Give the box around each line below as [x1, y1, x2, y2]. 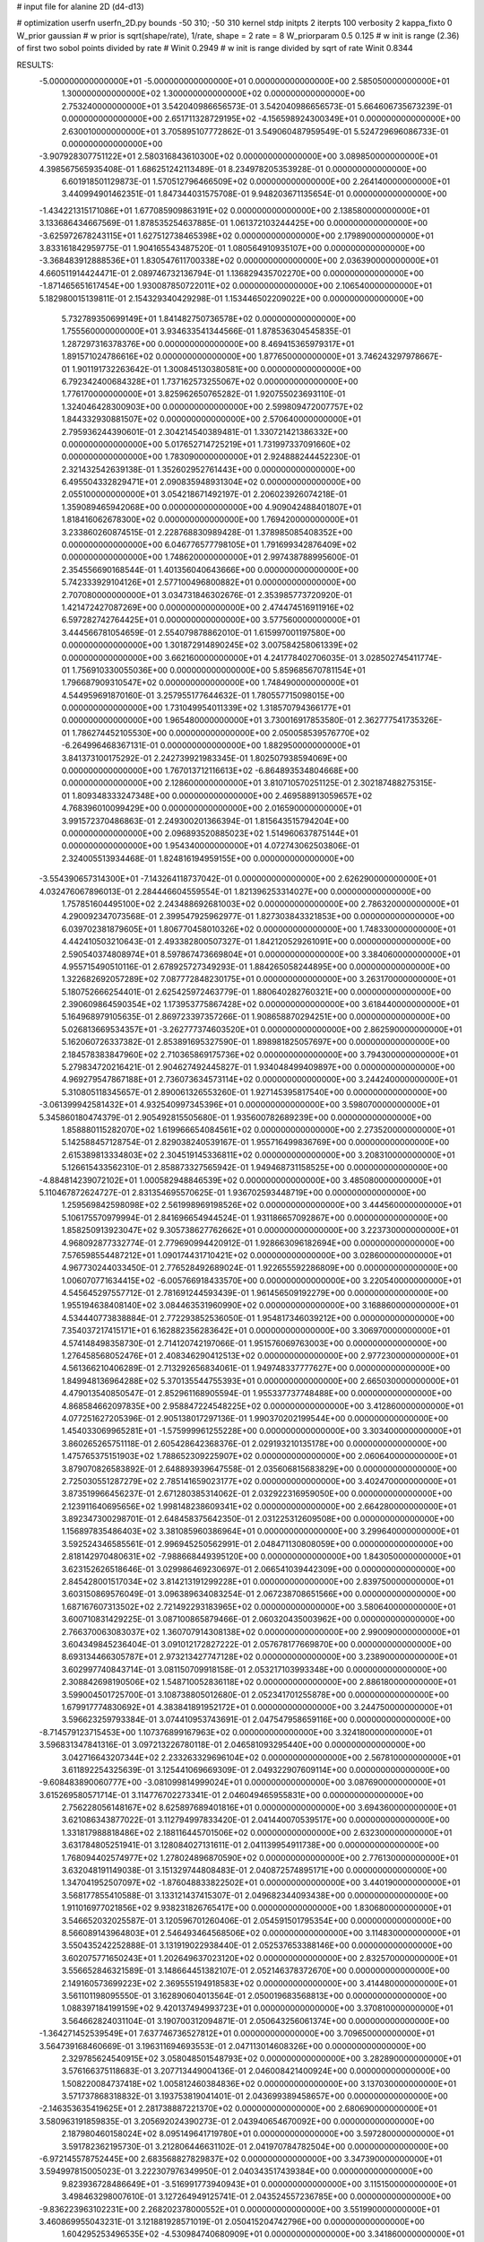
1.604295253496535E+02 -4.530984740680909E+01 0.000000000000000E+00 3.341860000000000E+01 [61, 2229, 465, 2239]
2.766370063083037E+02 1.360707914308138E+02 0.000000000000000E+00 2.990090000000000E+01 [61, 1626, 461, 1637]
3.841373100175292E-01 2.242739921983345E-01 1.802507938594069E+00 [61, 752, 348, 763]
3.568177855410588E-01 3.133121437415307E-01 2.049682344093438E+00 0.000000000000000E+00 [61, 1890, 449, 1900]
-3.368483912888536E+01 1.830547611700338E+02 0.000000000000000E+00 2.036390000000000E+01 [39, 256, 439, 266]
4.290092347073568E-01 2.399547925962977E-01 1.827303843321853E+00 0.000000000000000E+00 [61, 911, 455, 922]
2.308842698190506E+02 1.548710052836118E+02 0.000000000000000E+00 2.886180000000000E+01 [61, 1677, 457, 1688]
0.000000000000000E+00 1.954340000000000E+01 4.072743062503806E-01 [61, 840, 360, 851]
